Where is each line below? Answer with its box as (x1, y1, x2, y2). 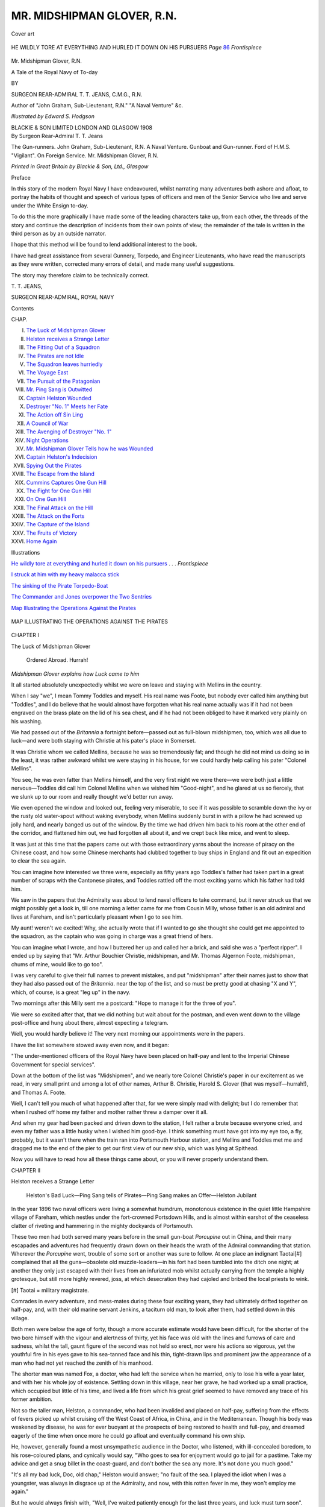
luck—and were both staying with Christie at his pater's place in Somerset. (11, 737, 196, 744)
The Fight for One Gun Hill (26, 487, 91, 494)
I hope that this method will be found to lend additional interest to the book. (11, 241, 198, 248)
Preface (11, 174, 31, 181)
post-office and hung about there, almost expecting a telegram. (11, 1019, 169, 1026)
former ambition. (11, 1395, 53, 1403)
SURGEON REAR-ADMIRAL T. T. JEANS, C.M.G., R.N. (11, 90, 143, 98)
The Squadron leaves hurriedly (26, 360, 103, 368)
